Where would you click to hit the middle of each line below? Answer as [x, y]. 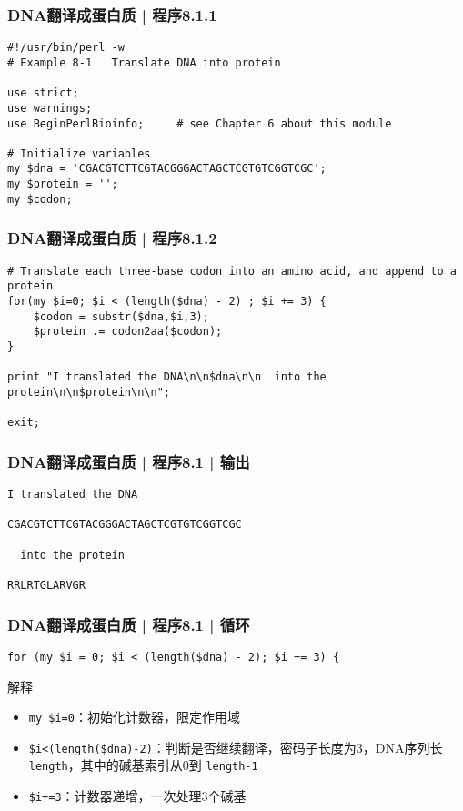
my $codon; [40, 199]
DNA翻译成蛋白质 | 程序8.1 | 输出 [129, 461]
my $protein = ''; [63, 184]
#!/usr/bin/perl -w [66, 48]
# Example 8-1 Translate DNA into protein [144, 62]
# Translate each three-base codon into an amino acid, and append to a [232, 271]
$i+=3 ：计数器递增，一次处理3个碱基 [137, 796]
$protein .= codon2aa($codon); [128, 332]
